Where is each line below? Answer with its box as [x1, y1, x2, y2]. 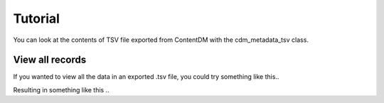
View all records [13, 54, 87, 66]
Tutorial [13, 11, 60, 26]
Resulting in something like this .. [13, 85, 110, 94]
